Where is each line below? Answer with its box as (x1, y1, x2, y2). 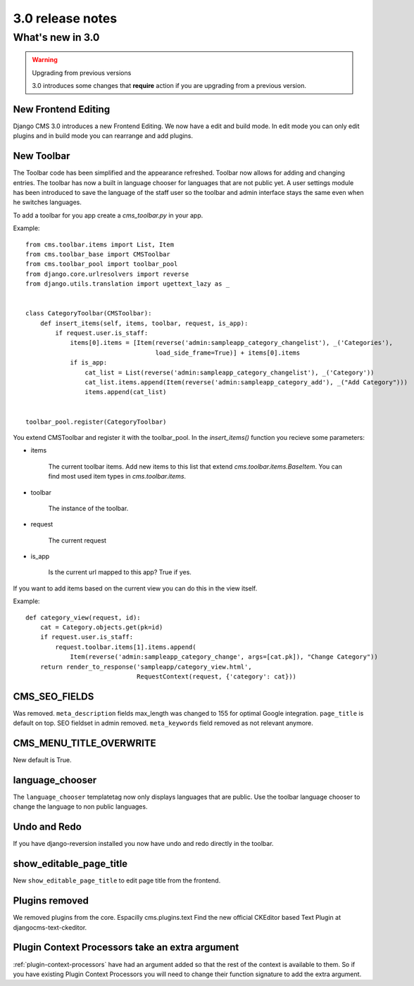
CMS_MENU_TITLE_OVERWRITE (13, 738, 156, 750)
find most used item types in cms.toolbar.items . (48, 472, 187, 481)
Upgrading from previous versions (32, 68, 132, 77)
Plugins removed (13, 895, 89, 907)
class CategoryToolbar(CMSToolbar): (25, 310, 152, 317)
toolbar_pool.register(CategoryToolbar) (25, 417, 167, 426)
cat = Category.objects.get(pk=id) (39, 624, 163, 631)
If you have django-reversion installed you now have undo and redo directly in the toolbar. (13, 840, 274, 848)
